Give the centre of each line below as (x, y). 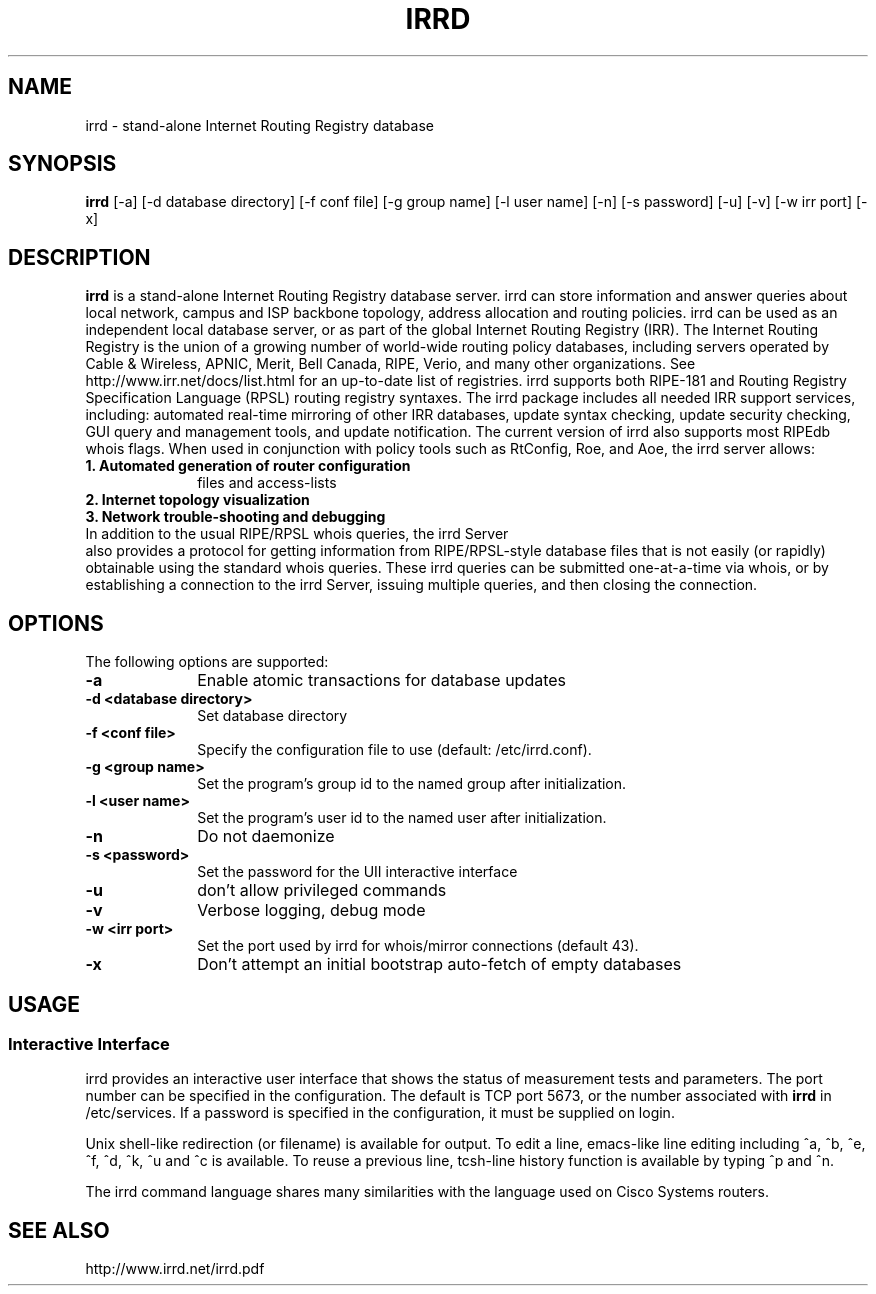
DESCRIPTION (79, 257)
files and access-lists (267, 483)
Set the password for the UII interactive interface (357, 872)
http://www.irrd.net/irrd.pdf (175, 1269)
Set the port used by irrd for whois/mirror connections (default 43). (418, 946)
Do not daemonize (266, 836)
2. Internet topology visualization (197, 500)
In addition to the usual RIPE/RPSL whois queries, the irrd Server (297, 534)
